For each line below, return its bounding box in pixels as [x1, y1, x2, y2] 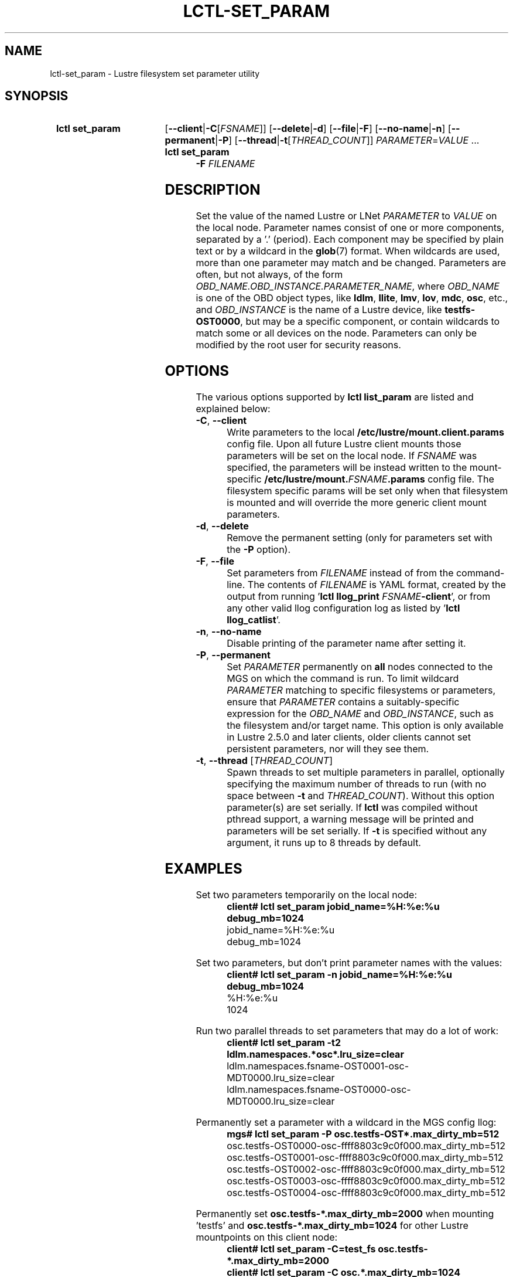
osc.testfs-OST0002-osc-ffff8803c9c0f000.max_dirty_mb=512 [227, 1163, 505, 1175]
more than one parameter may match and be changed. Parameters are [196, 257, 507, 269]
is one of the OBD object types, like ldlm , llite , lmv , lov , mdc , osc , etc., [196, 292, 508, 304]
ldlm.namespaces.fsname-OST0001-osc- [227, 1059, 409, 1072]
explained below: [196, 403, 271, 415]
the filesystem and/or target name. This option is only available [227, 719, 504, 732]
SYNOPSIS [5, 89, 69, 104]
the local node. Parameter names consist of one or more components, [196, 222, 504, 234]
